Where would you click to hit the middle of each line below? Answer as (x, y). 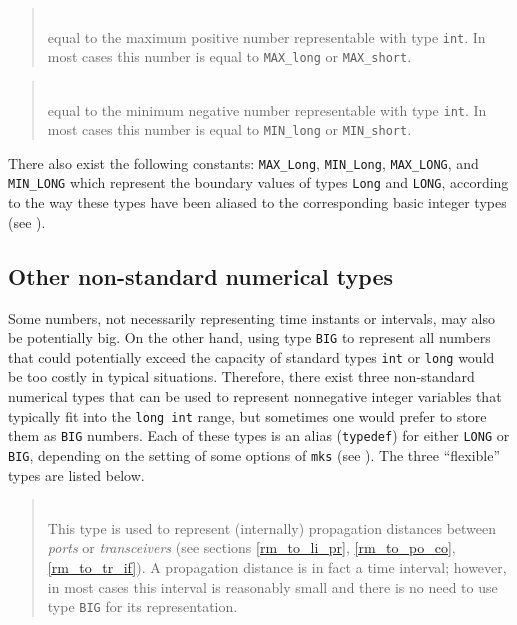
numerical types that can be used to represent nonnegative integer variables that (255, 396)
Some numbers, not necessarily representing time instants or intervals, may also (251, 317)
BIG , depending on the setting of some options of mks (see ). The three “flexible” (254, 454)
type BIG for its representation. (142, 606)
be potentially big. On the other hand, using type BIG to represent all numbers (249, 337)
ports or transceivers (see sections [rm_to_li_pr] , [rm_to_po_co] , (251, 547)
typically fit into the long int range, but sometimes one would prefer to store (247, 415)
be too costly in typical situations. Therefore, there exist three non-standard (241, 376)
